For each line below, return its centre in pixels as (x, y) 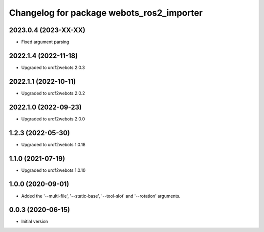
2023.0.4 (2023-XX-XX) (47, 30)
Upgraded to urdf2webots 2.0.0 (53, 119)
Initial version (35, 221)
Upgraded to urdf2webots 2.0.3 (53, 67)
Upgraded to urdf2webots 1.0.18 (53, 144)
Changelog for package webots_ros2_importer (106, 13)
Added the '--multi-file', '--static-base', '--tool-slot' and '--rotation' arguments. (101, 196)
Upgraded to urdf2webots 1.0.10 (53, 170)
